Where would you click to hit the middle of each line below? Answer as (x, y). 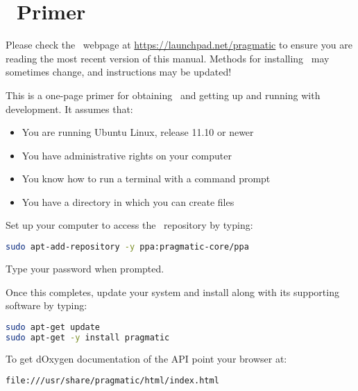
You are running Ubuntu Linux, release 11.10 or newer (138, 132)
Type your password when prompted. (85, 268)
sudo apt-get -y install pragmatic (88, 337)
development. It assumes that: (69, 108)
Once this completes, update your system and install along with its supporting (172, 292)
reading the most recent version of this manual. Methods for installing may (168, 58)
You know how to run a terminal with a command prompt (146, 179)
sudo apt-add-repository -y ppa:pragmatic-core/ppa (127, 247)
